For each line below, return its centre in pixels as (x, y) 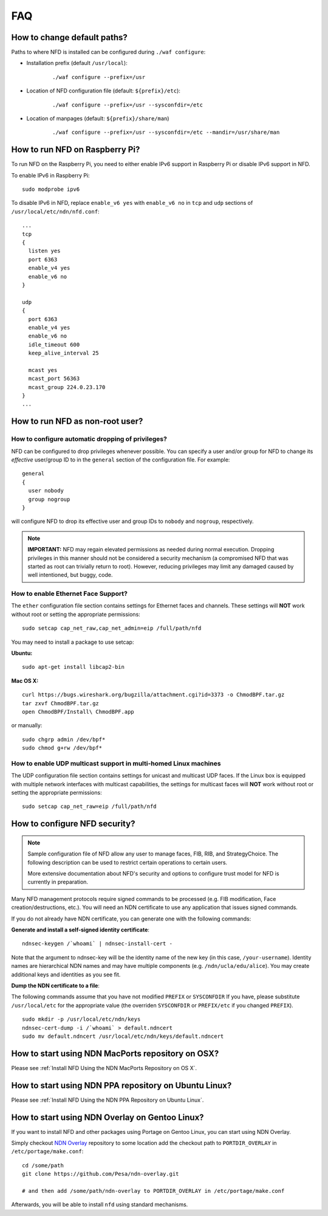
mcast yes (43, 370)
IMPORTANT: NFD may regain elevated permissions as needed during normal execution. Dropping (151, 550)
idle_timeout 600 (54, 344)
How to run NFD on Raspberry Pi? (76, 150)
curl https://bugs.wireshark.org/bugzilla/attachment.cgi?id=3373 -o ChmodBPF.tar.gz (153, 695)
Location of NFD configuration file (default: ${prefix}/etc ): (103, 91)
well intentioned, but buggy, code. (70, 575)
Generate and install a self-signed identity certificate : (80, 930)
